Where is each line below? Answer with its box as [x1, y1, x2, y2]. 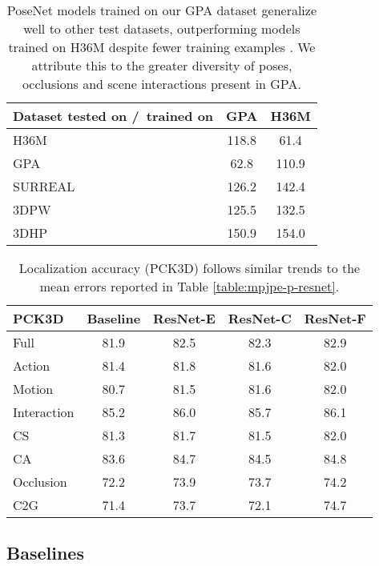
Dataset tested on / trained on [13, 106, 214, 125]
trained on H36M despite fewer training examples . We [8, 38, 316, 56]
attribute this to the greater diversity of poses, [31, 56, 292, 74]
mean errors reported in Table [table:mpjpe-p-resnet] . [39, 277, 340, 295]
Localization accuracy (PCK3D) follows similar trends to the [18, 259, 361, 277]
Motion [13, 379, 54, 398]
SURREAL [13, 177, 75, 195]
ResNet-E [153, 309, 216, 327]
